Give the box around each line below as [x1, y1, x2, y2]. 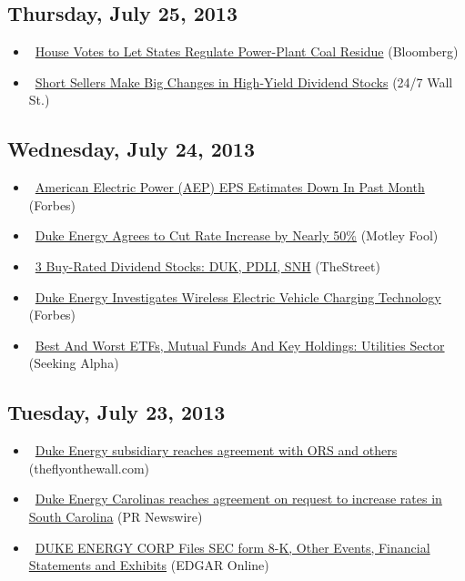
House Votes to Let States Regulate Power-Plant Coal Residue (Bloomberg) [35, 42, 459, 61]
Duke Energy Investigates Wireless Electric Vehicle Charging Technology [35, 287, 441, 306]
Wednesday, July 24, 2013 [7, 135, 255, 163]
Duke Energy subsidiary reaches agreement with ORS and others [35, 441, 398, 460]
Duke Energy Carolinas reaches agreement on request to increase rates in [35, 489, 442, 508]
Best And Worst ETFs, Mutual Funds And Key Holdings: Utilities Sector [35, 335, 445, 354]
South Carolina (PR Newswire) [28, 506, 203, 525]
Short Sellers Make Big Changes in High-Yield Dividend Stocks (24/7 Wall [35, 72, 453, 91]
